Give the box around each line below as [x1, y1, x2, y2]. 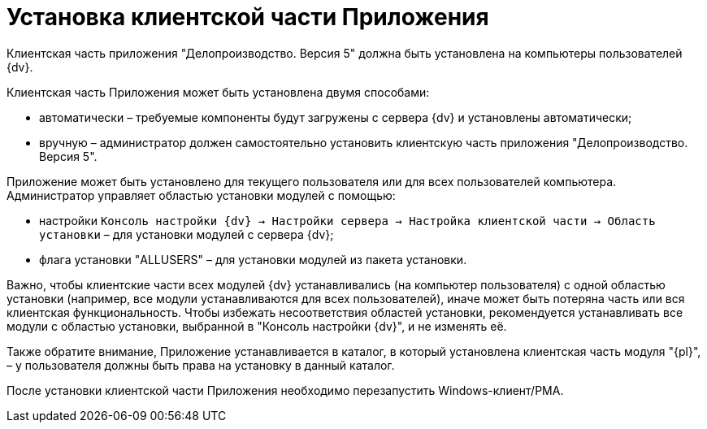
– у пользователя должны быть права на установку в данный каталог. [7, 357, 395, 372]
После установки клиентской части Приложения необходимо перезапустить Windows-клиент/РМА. [7, 383, 564, 397]
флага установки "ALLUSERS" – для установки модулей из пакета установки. [39, 252, 467, 266]
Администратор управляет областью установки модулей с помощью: [7, 188, 396, 202]
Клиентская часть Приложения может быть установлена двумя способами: [7, 84, 430, 99]
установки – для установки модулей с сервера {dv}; [39, 227, 334, 241]
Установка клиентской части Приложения [7, 3, 489, 31]
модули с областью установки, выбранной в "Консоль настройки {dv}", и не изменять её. [7, 318, 507, 333]
